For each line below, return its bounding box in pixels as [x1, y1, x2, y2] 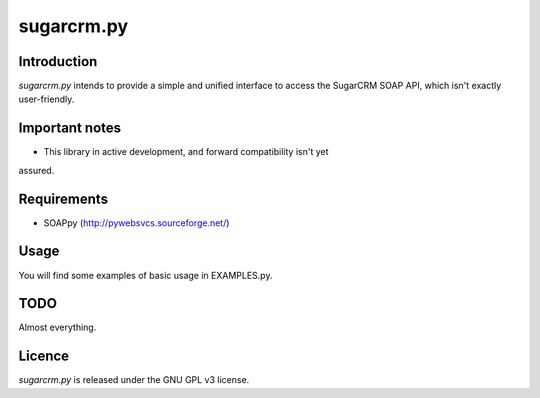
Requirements [18, 190, 109, 207]
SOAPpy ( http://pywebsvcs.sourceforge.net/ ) [43, 216, 230, 229]
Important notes [18, 120, 122, 137]
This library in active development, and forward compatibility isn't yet [43, 146, 329, 158]
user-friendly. [18, 93, 75, 105]
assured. [18, 164, 55, 176]
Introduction [18, 53, 98, 70]
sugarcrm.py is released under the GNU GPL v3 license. [18, 374, 250, 386]
